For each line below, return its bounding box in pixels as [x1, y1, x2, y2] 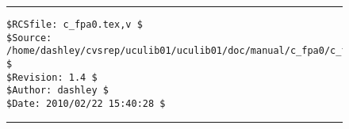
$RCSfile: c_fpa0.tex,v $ [6, 19, 143, 30]
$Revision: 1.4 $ [6, 71, 98, 83]
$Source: [6, 32, 52, 44]
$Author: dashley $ [6, 85, 109, 97]
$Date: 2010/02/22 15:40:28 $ [6, 97, 166, 109]
